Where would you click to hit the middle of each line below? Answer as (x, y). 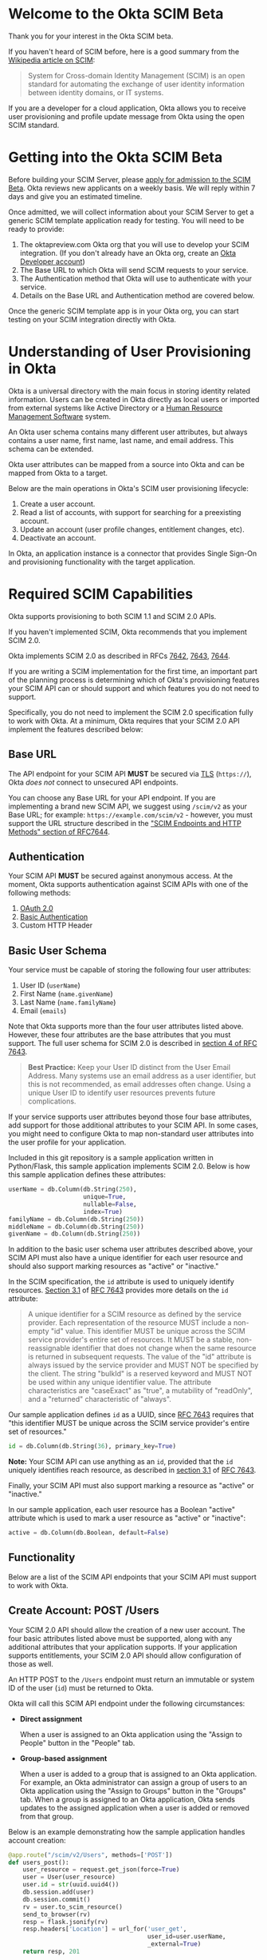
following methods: (40, 893)
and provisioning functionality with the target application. (102, 561)
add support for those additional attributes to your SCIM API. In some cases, (133, 1125)
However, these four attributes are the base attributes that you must (120, 1035)
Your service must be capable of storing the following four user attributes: (130, 970)
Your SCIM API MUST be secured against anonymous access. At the (121, 876)
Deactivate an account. (58, 537)
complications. (52, 1101)
